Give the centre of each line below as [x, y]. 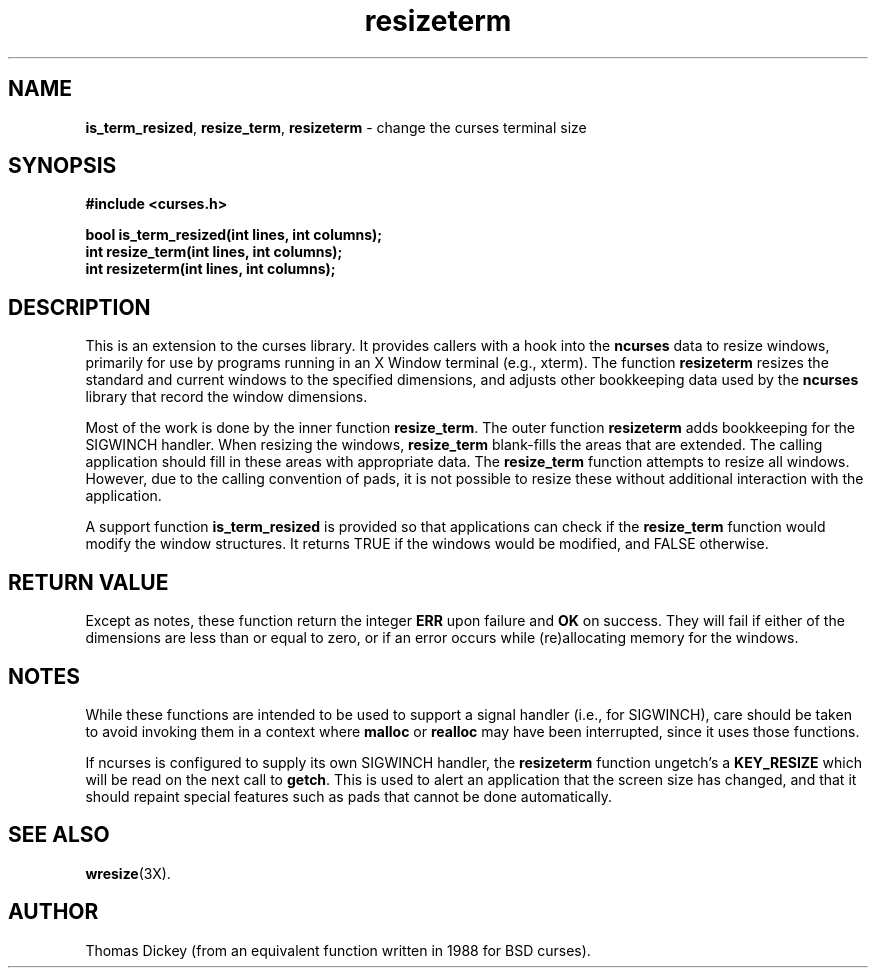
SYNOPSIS [62, 166]
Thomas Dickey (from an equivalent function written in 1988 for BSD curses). [338, 950]
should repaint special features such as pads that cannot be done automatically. [349, 796]
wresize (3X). [128, 873]
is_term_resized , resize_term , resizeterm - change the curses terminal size [336, 127]
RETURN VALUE [88, 582]
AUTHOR [53, 912]
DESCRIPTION [79, 307]
